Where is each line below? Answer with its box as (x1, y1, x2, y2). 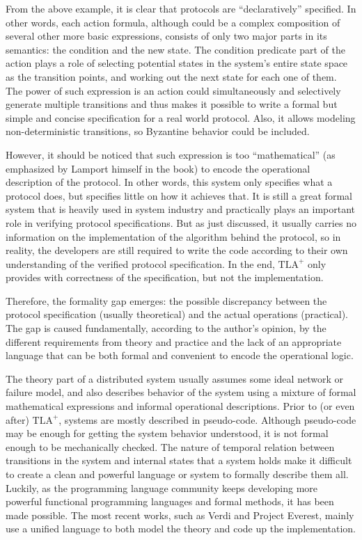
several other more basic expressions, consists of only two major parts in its (6, 29, 327, 43)
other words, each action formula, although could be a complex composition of (6, 15, 340, 29)
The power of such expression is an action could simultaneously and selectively (6, 83, 341, 97)
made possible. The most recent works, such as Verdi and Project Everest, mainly (6, 507, 354, 522)
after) (6, 412, 29, 427)
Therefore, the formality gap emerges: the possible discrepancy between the (6, 293, 327, 308)
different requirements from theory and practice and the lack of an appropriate (6, 334, 342, 349)
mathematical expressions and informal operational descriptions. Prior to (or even (6, 399, 355, 413)
